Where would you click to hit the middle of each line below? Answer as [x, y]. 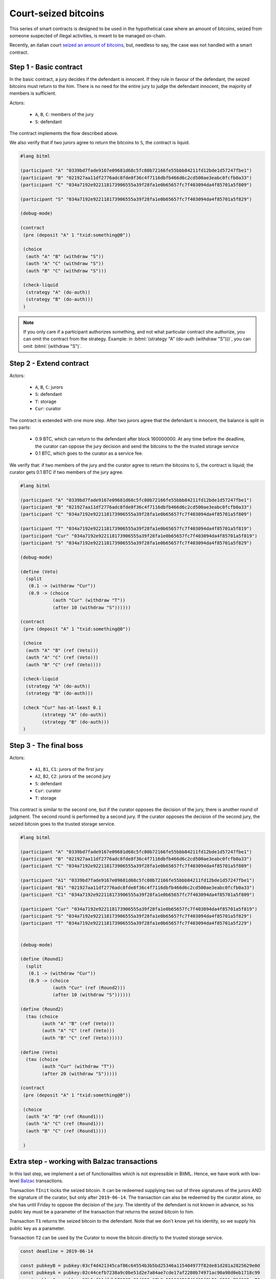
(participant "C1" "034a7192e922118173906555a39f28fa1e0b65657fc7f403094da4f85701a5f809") [137, 895]
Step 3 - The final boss [46, 745]
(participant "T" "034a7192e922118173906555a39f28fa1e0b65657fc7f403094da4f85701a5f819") [136, 529]
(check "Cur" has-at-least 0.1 [62, 708]
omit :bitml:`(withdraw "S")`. [52, 346]
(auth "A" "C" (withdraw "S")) [65, 264]
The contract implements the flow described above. [64, 133]
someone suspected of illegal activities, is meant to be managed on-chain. [88, 35]
